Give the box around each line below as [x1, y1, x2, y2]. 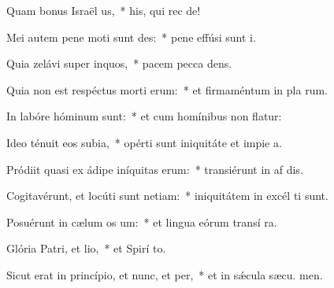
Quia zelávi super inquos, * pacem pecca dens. [6, 55, 232, 72]
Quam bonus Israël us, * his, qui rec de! [6, 2, 201, 18]
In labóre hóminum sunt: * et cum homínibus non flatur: [6, 108, 282, 124]
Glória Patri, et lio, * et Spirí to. [6, 240, 166, 257]
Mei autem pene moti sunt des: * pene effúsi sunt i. [6, 28, 256, 45]
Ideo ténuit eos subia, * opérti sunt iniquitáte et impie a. [6, 134, 282, 150]
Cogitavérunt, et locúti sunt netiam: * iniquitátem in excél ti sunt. [6, 187, 328, 204]
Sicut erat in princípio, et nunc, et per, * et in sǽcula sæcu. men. [6, 266, 323, 282]
